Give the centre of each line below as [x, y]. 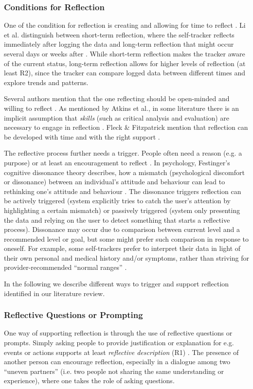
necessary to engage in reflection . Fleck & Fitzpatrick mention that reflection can [126, 127]
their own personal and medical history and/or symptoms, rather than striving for [126, 257]
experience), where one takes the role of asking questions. [89, 380]
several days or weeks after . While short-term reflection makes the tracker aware [125, 53]
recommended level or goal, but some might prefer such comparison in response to [126, 239]
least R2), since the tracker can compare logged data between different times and [125, 73]
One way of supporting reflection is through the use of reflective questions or [118, 333]
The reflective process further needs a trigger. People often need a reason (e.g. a [123, 153]
